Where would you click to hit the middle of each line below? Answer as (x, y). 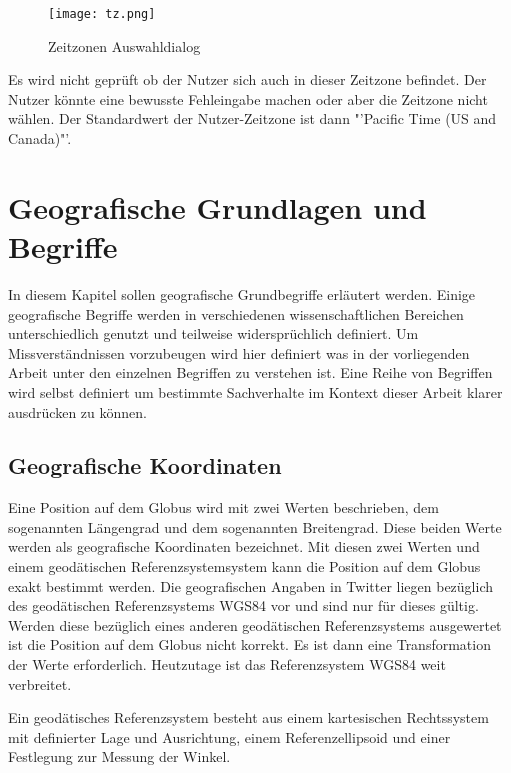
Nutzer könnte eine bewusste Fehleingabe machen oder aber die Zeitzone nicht (248, 98)
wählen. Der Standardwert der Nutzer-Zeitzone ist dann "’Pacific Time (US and (252, 118)
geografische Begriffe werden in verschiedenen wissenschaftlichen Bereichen (236, 313)
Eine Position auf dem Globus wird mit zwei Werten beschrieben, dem (223, 507)
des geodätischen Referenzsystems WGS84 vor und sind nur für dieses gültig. (243, 605)
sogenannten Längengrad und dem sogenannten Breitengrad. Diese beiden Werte (255, 526)
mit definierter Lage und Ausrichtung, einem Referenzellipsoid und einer (229, 736)
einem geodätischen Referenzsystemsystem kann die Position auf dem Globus (244, 566)
